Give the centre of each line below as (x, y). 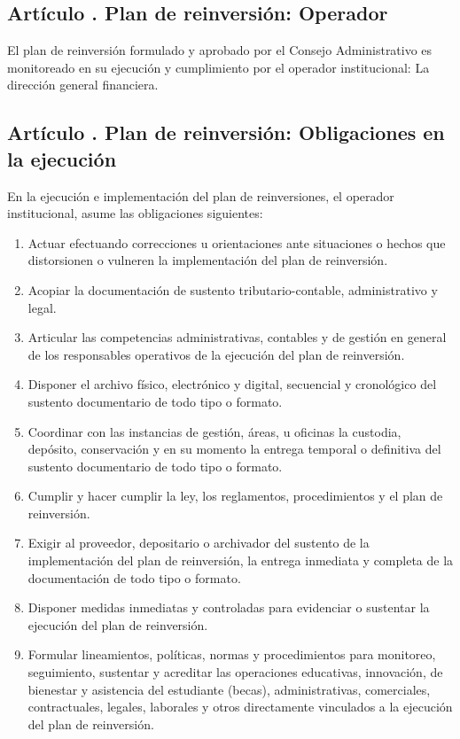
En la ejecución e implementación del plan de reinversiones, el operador (201, 195)
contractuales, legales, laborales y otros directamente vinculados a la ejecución (240, 707)
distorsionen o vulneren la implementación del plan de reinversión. (208, 260)
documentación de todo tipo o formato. (134, 577)
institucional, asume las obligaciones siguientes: (135, 213)
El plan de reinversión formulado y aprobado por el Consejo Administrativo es (220, 50)
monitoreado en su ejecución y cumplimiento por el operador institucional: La (218, 67)
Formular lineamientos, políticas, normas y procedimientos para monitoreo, (232, 654)
